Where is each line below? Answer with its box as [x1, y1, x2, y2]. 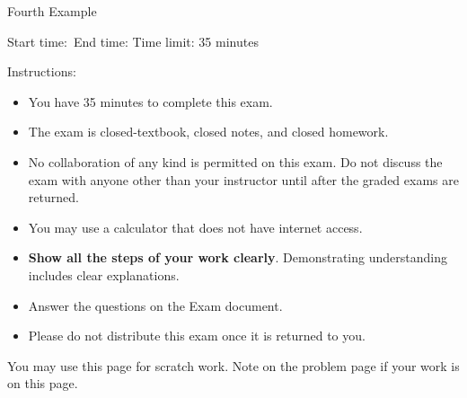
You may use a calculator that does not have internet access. [28, 217, 363, 236]
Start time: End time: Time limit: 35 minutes [7, 31, 259, 50]
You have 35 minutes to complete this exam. [28, 92, 273, 111]
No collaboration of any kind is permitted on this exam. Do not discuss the [28, 152, 443, 171]
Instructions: [7, 62, 76, 81]
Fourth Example [7, 2, 97, 20]
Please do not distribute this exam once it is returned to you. [28, 326, 366, 345]
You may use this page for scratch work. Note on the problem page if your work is [7, 356, 460, 375]
